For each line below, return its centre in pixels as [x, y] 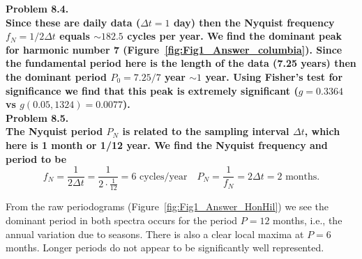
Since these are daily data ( [73, 22]
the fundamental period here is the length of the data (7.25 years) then [181, 63]
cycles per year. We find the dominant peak [235, 36]
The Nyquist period [54, 131]
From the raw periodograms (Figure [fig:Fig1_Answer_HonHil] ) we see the [167, 206]
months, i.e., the [308, 220]
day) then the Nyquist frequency [254, 22]
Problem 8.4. [37, 8]
